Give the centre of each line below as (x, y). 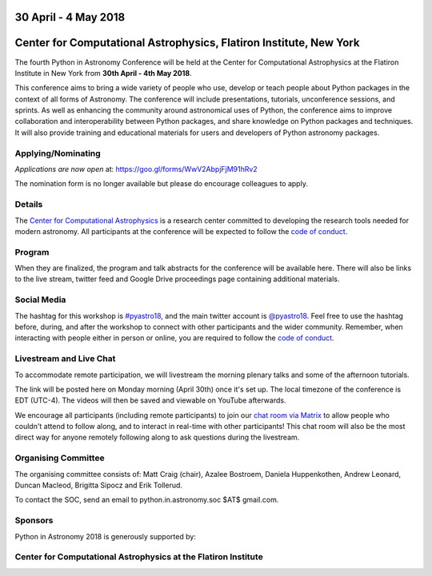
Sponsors (34, 521)
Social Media (40, 300)
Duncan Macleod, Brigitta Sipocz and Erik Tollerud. (99, 485)
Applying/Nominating (58, 153)
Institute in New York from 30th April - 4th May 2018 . (103, 73)
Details (29, 205)
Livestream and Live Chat (65, 359)
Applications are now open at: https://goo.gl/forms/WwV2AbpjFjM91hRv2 (136, 169)
